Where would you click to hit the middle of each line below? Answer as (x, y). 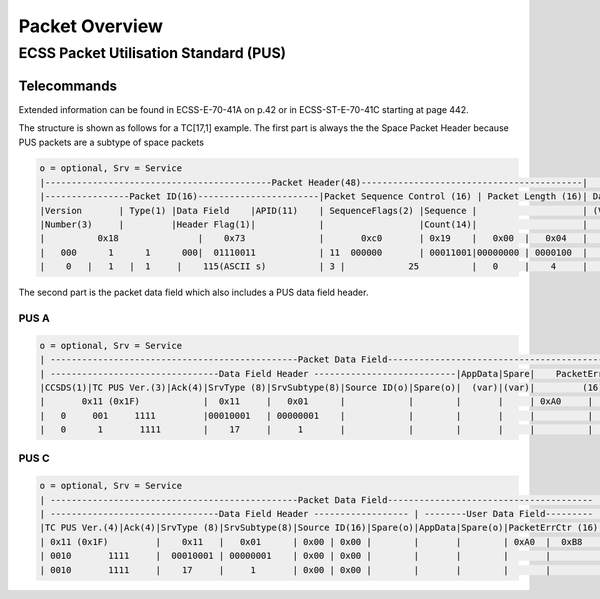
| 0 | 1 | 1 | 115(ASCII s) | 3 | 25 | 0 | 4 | (314, 266)
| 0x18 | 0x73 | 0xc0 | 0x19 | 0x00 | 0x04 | (314, 238)
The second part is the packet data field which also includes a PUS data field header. (193, 292)
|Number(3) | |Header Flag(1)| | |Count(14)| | (314, 224)
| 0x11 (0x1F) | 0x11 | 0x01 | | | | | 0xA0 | (316, 401)
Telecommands (67, 85)
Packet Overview (91, 26)
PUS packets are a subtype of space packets (111, 142)
